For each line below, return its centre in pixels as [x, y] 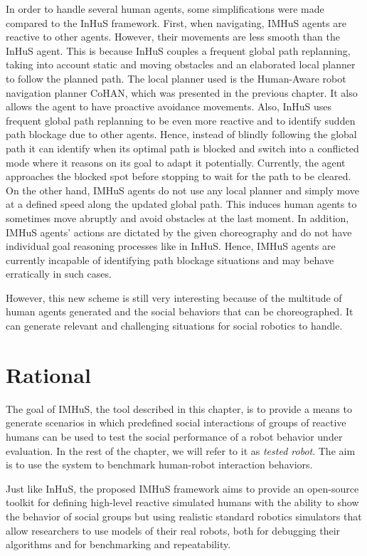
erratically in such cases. [59, 274]
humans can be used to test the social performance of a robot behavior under [174, 436]
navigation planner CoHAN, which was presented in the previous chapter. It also [182, 92]
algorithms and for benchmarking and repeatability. [118, 544]
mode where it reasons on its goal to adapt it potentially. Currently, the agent [176, 162]
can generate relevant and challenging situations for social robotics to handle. [174, 326]
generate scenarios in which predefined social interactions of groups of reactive [176, 423]
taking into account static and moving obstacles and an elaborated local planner [181, 64]
